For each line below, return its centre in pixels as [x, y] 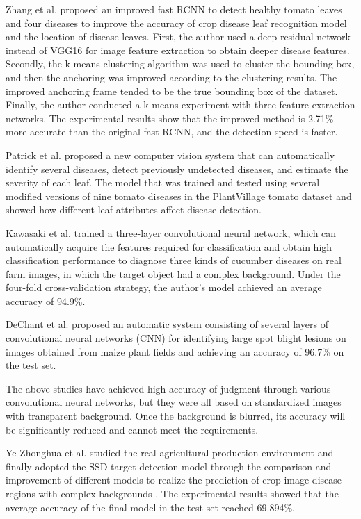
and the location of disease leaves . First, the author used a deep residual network [178, 36]
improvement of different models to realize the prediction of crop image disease [174, 480]
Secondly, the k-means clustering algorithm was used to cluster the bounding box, [180, 64]
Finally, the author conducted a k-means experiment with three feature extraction [180, 105]
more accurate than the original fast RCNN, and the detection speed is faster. [172, 132]
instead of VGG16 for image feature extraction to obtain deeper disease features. [178, 50]
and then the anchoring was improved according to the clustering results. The [171, 77]
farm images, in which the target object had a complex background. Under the [173, 273]
